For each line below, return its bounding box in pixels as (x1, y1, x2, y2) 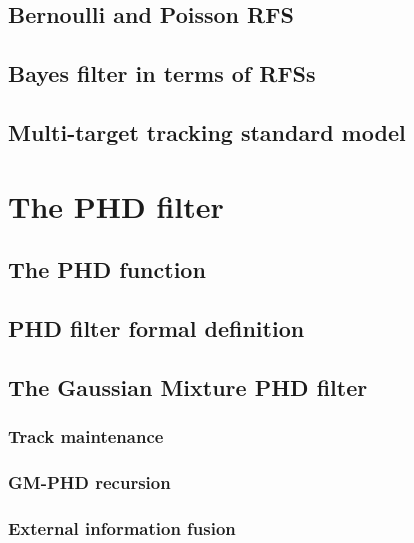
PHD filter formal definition (8, 312, 305, 343)
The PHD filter (8, 185, 224, 226)
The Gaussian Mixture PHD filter (8, 371, 368, 402)
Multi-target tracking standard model (8, 116, 406, 147)
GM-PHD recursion (8, 469, 171, 494)
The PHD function (8, 254, 206, 285)
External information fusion (8, 515, 236, 540)
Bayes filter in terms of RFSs (8, 58, 316, 89)
